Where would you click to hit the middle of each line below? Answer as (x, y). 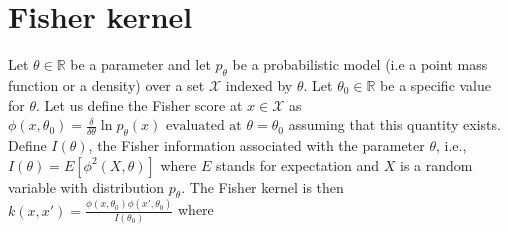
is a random (436, 164)
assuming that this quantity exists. (394, 124)
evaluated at (203, 126)
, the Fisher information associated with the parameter (256, 144)
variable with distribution (86, 186)
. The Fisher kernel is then (262, 186)
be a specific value (436, 84)
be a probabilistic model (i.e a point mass (360, 64)
